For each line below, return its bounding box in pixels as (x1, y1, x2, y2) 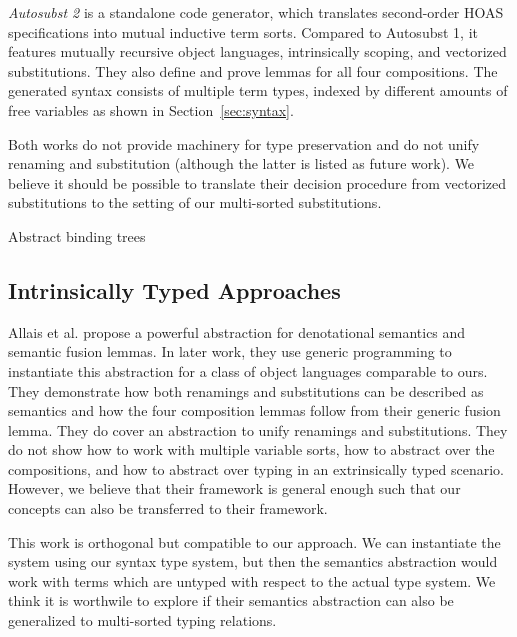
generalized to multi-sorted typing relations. (8, 610, 277, 631)
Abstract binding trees (8, 225, 146, 246)
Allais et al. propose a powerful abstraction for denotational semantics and (8, 321, 466, 342)
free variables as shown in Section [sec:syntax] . (8, 99, 294, 120)
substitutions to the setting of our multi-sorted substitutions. (8, 192, 382, 213)
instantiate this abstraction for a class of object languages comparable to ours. (8, 360, 488, 381)
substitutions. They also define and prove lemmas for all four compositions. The (8, 60, 498, 81)
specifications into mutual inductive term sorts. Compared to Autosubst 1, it (8, 21, 478, 42)
